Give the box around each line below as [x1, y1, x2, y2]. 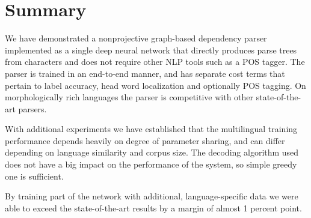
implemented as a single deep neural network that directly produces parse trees [5, 43, 297, 56]
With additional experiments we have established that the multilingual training [5, 123, 298, 135]
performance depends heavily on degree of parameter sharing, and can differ [5, 134, 285, 147]
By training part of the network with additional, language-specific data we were [5, 190, 298, 202]
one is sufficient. [5, 169, 64, 182]
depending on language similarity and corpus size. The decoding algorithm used [5, 146, 299, 159]
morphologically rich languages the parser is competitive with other [5, 91, 254, 103]
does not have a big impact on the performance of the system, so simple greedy [5, 158, 297, 171]
